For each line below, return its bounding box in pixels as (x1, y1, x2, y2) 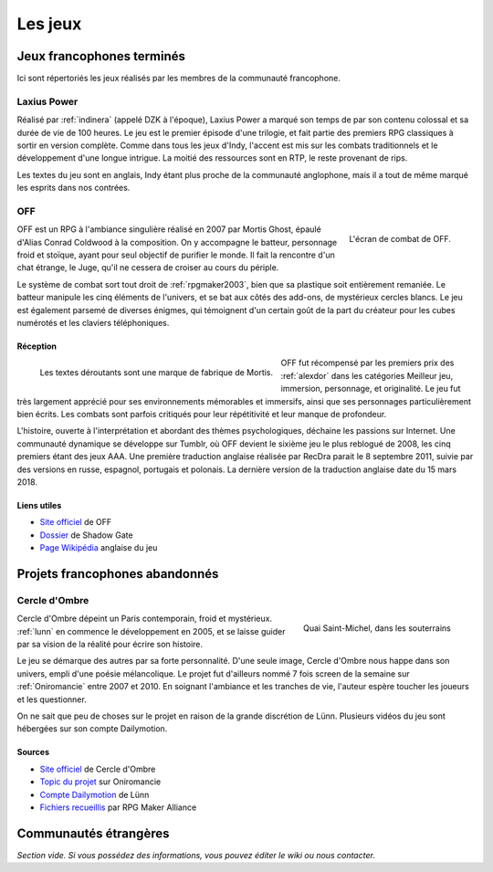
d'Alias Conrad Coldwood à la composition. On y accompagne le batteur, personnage (16, 236, 338, 247)
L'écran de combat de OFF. (348, 234, 451, 245)
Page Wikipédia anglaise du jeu (39, 542, 158, 553)
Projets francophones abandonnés (16, 566, 219, 582)
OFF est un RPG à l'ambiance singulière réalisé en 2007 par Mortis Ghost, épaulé (16, 224, 321, 235)
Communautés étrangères (16, 825, 170, 841)
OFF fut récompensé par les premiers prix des (280, 357, 455, 369)
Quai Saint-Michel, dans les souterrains (302, 623, 451, 634)
